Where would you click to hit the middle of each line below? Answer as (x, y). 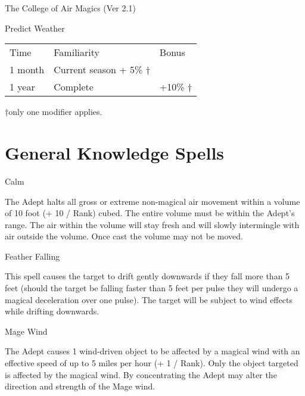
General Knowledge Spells (115, 152)
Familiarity (77, 52)
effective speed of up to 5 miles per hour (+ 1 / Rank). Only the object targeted (152, 363)
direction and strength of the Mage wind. (80, 386)
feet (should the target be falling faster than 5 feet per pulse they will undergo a (152, 288)
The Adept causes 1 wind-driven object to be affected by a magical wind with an (152, 351)
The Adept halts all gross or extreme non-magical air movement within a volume (152, 201)
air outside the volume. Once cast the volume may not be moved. (124, 236)
